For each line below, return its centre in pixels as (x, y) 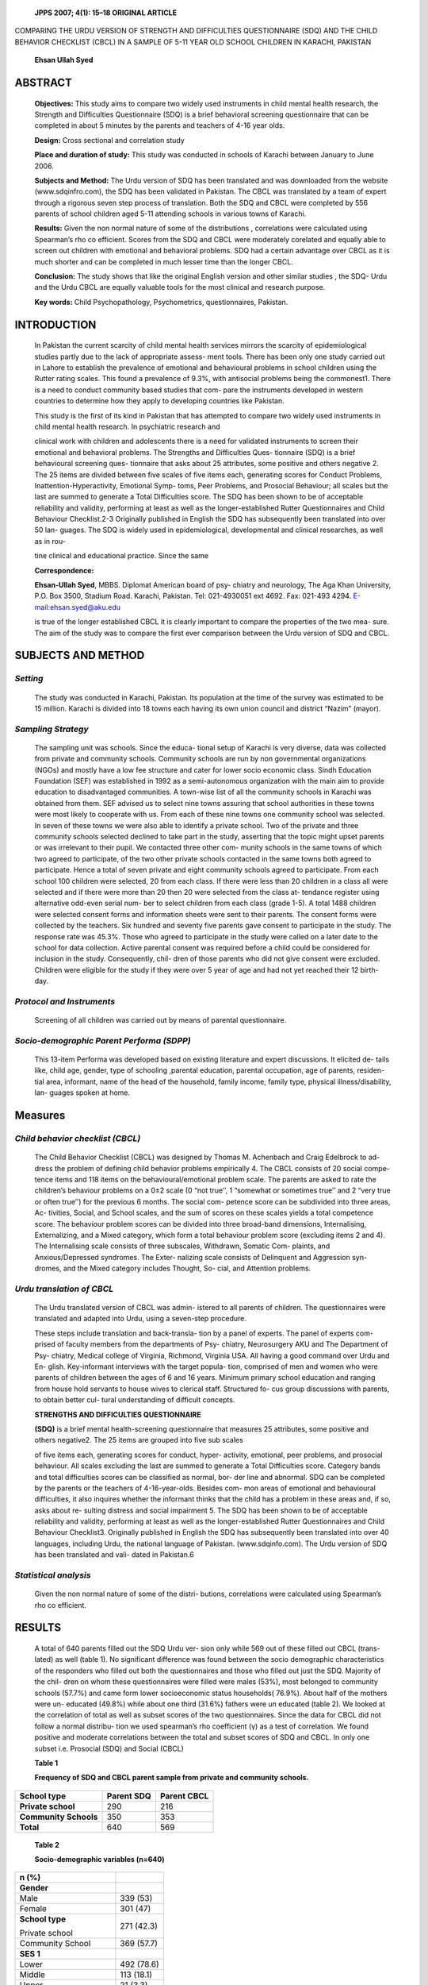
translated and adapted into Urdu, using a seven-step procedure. (141, 1319)
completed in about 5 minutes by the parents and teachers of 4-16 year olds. (160, 125)
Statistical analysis (53, 1575)
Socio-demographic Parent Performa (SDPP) (103, 1040)
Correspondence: (64, 570)
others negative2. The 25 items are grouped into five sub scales (139, 1440)
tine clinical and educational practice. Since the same (122, 556)
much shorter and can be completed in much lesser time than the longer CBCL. (164, 261)
